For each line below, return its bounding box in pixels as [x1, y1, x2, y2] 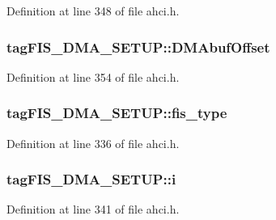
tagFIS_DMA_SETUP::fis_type [6, 103, 227, 123]
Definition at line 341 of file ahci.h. [6, 201, 180, 218]
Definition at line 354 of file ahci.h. [6, 68, 180, 85]
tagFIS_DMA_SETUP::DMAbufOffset [6, 36, 270, 57]
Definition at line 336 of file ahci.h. [6, 134, 180, 151]
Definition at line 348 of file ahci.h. [6, 2, 180, 19]
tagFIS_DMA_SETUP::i [6, 169, 176, 189]
